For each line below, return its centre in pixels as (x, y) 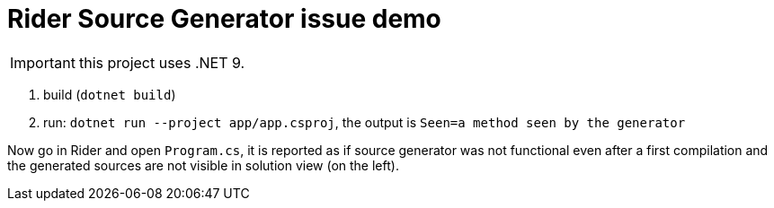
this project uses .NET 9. (162, 62)
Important (43, 62)
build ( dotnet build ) (110, 94)
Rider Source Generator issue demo (224, 19)
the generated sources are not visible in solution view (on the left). (203, 165)
